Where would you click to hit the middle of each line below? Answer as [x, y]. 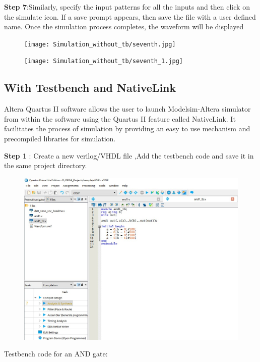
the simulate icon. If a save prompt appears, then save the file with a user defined [130, 16]
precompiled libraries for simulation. [60, 139]
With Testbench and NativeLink [90, 88]
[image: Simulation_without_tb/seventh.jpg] [100, 44]
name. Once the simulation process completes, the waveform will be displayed [124, 27]
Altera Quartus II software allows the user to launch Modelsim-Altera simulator [127, 109]
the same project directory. [46, 165]
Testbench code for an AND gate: [56, 354]
